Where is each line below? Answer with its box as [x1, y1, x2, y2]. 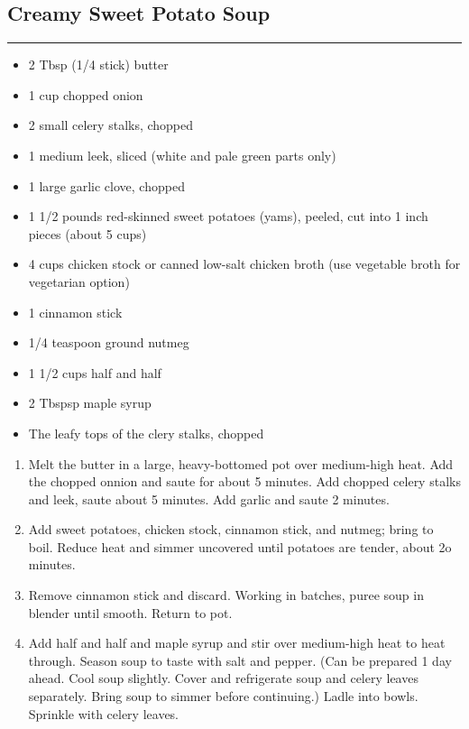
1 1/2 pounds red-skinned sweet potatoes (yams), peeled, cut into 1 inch [28, 207, 428, 226]
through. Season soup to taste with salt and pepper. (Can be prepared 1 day [28, 651, 452, 669]
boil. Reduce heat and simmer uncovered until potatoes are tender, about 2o [28, 537, 452, 556]
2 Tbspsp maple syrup [28, 393, 152, 412]
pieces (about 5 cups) [28, 224, 147, 243]
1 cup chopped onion [28, 85, 143, 104]
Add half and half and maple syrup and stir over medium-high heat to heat [28, 633, 446, 652]
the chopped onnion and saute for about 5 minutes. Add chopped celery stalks [28, 472, 461, 491]
